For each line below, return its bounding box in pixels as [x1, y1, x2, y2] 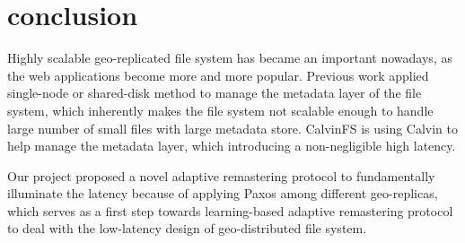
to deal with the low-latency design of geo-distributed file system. [7, 219, 367, 238]
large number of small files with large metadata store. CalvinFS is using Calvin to [7, 118, 459, 137]
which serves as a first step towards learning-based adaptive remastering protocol [7, 201, 453, 220]
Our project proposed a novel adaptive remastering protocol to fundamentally [7, 166, 435, 185]
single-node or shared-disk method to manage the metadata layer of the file [7, 83, 422, 102]
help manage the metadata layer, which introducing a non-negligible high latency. [7, 136, 456, 155]
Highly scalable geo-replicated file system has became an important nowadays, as [7, 48, 452, 67]
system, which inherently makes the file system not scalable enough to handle [7, 100, 434, 119]
